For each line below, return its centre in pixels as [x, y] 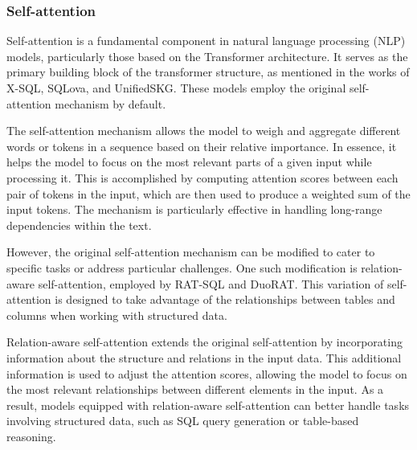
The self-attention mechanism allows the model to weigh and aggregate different [204, 131]
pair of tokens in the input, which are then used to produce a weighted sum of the [208, 193]
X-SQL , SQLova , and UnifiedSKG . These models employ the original [176, 88]
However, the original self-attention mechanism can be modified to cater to [191, 252]
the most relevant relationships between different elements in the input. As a [195, 389]
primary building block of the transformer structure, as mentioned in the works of [208, 72]
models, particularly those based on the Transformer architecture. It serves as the [207, 56]
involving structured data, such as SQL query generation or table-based [183, 421]
